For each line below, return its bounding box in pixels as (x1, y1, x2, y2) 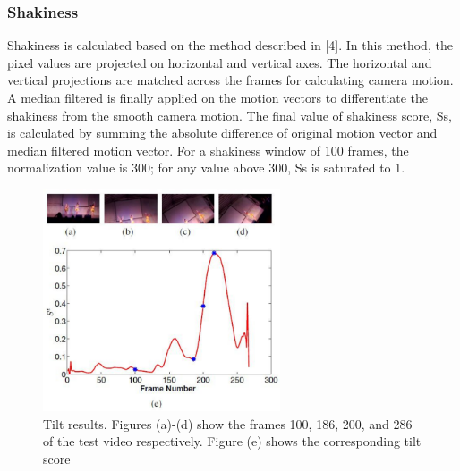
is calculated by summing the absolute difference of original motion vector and (7, 123, 438, 142)
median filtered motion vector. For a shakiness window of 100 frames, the (7, 140, 409, 159)
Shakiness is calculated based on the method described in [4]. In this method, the (7, 36, 453, 55)
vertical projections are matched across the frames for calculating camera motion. (7, 71, 454, 89)
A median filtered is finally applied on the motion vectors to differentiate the (7, 88, 429, 106)
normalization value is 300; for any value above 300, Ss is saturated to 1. (7, 158, 405, 177)
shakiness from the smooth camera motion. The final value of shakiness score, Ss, (7, 105, 452, 124)
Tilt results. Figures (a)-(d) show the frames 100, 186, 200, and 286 (43, 414, 413, 433)
